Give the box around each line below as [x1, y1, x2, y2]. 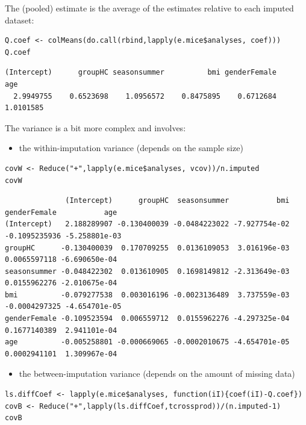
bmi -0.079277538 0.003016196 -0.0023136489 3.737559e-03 [5, 290, 290, 299]
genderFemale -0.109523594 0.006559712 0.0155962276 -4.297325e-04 [5, 314, 290, 323]
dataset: [5, 13, 34, 26]
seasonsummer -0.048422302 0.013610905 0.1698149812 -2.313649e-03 [5, 267, 290, 276]
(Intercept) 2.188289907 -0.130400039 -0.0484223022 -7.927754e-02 [5, 220, 290, 229]
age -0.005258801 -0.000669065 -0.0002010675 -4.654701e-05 [5, 338, 290, 347]
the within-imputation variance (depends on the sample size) [19, 141, 243, 154]
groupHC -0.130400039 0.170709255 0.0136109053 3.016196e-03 [5, 243, 290, 252]
